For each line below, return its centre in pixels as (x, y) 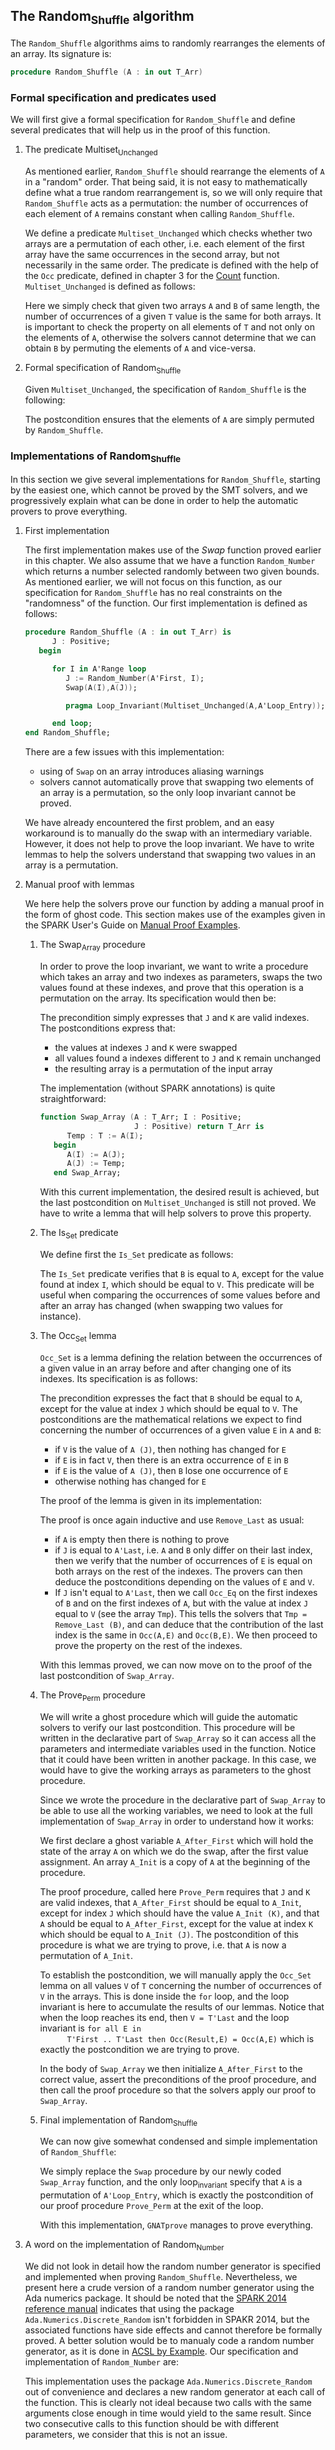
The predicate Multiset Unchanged (91, 151)
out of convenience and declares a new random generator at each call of (175, 2391)
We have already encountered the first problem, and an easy (149, 823)
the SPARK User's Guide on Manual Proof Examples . (132, 925)
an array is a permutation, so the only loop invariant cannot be (168, 793)
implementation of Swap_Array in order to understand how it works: (177, 1821)
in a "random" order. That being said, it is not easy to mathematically (166, 181)
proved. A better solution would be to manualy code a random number (169, 2340)
